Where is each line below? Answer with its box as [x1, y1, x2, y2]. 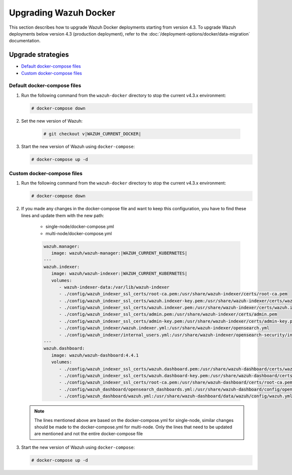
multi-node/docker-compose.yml [45, 230, 112, 236]
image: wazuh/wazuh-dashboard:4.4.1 [51, 352, 139, 358]
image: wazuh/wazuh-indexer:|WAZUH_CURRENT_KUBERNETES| [51, 271, 187, 276]
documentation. [9, 38, 41, 44]
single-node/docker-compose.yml [45, 224, 114, 230]
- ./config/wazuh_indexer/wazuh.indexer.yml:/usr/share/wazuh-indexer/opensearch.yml [59, 325, 270, 331]
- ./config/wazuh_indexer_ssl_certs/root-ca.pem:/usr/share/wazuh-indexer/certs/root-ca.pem [59, 291, 288, 297]
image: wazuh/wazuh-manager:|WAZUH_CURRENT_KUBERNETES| [51, 250, 187, 256]
